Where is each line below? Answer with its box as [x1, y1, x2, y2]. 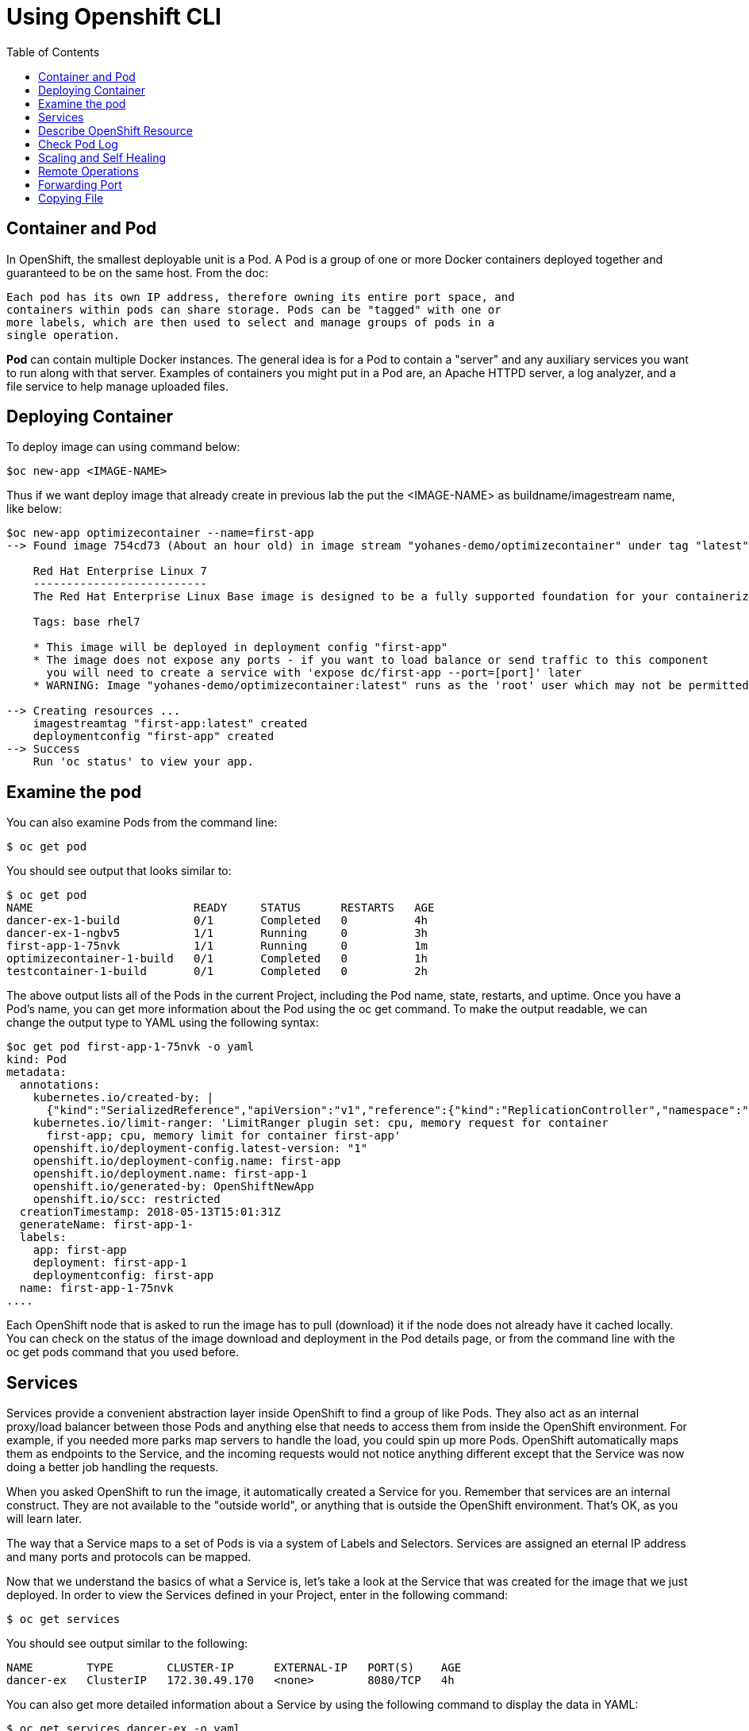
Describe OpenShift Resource [38, 123, 193, 137]
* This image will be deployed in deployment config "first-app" [33, 641, 448, 654]
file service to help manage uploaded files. [6, 379, 229, 393]
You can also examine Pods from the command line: [6, 815, 278, 830]
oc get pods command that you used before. [6, 1345, 239, 1359]
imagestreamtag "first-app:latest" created [33, 717, 308, 731]
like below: [6, 502, 63, 516]
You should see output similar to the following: [6, 1637, 248, 1651]
